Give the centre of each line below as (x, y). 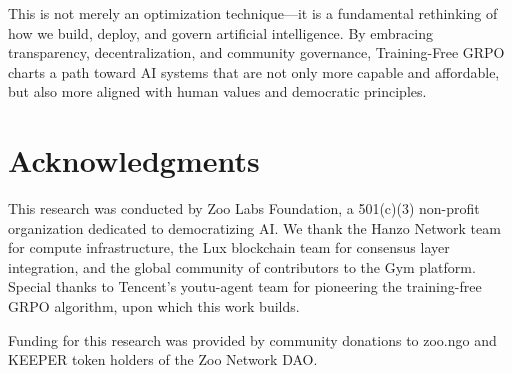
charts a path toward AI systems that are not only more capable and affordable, (254, 71)
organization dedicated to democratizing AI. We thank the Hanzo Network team (254, 227)
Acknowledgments (134, 160)
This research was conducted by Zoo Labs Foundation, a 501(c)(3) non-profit (244, 208)
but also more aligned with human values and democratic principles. (217, 91)
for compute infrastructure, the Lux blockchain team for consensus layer (229, 247)
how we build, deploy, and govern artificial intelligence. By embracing (220, 32)
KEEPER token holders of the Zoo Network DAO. (163, 359)
